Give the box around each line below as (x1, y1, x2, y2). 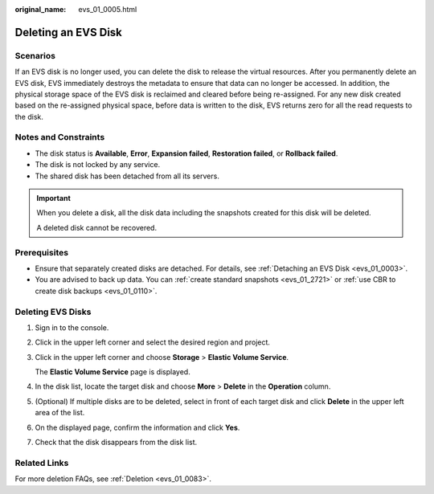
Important (36, 194, 72, 203)
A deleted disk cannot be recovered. (36, 223, 157, 232)
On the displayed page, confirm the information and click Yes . (35, 423, 240, 432)
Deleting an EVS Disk (14, 25, 122, 39)
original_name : (14, 5, 67, 14)
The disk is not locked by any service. (35, 160, 161, 169)
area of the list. (35, 408, 85, 418)
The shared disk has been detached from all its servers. (35, 171, 220, 181)
